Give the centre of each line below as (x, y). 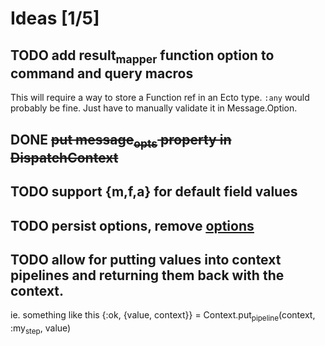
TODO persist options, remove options (132, 225)
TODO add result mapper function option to (142, 56)
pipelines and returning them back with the (147, 275)
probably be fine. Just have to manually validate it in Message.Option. (154, 108)
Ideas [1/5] (55, 18)
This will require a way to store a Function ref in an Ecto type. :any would (160, 98)
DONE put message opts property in (121, 141)
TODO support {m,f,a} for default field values (154, 192)
